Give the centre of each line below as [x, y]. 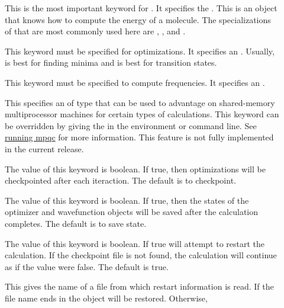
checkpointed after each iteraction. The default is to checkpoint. [120, 180]
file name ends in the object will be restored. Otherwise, [106, 298]
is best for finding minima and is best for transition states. [111, 62]
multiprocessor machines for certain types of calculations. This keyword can [142, 114]
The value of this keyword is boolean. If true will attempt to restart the [135, 243]
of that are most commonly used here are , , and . [95, 31]
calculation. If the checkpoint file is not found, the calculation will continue [141, 255]
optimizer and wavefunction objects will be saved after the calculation [132, 212]
